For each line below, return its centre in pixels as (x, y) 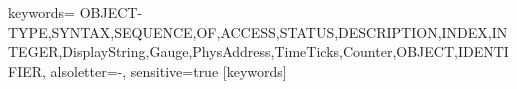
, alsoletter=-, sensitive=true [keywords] (164, 70)
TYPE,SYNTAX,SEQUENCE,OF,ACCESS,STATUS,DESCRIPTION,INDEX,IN (258, 31)
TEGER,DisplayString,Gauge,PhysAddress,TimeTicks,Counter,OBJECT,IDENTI (258, 51)
